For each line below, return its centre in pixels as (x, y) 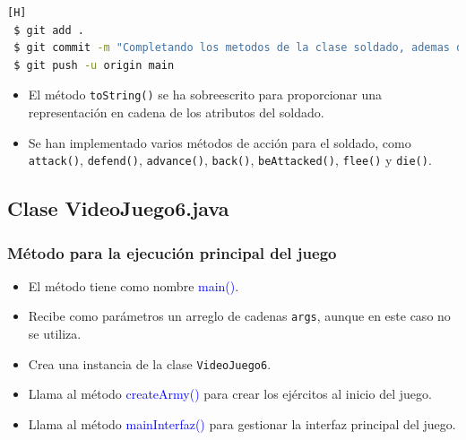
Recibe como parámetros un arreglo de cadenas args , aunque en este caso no (239, 316)
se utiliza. (55, 334)
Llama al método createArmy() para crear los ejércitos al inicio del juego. (230, 394)
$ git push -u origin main (94, 65)
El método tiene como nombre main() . (134, 285)
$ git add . (49, 30)
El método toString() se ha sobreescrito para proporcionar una (205, 95)
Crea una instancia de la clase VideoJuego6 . (150, 363)
